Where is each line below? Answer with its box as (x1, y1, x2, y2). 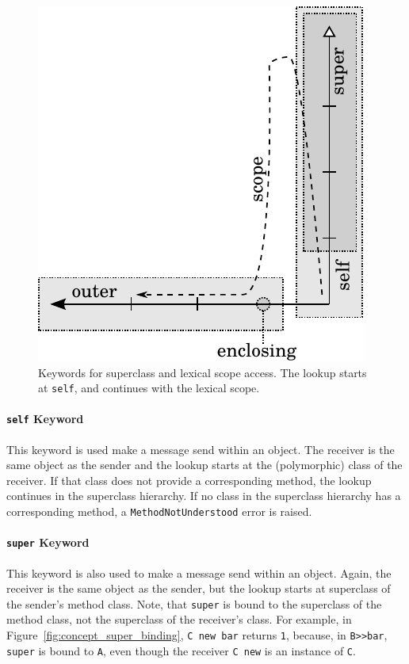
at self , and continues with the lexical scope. (38, 380, 260, 396)
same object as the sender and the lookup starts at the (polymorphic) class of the (6, 456, 403, 473)
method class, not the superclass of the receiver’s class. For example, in (6, 611, 352, 628)
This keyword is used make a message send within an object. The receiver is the (6, 441, 395, 457)
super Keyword (6, 534, 90, 551)
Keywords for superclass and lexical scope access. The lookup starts (38, 364, 367, 380)
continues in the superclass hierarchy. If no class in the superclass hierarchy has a (6, 487, 401, 504)
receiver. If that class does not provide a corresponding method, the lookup (6, 471, 372, 488)
